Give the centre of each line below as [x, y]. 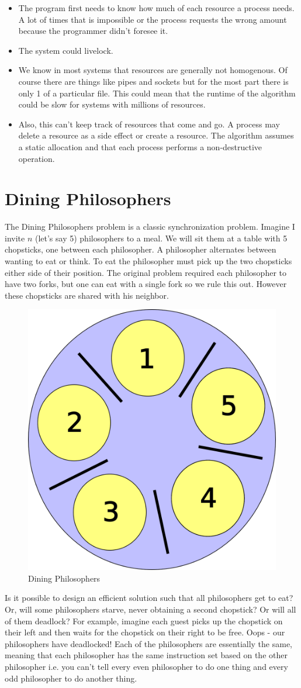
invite [15, 238]
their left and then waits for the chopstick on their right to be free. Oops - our [145, 632]
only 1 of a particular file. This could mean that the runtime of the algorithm [157, 93]
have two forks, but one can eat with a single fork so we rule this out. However [146, 284]
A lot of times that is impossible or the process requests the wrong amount [153, 19]
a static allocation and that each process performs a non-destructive [140, 146]
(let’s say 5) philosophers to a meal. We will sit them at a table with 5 [161, 238]
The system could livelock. [66, 50]
